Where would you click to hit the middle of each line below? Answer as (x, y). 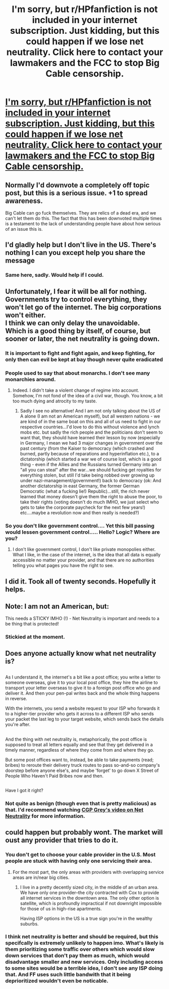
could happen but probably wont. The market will (84, 832)
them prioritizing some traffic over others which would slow (80, 949)
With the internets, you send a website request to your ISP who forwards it (82, 708)
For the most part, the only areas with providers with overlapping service (88, 872)
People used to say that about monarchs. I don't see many (78, 373)
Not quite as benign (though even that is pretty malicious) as (81, 803)
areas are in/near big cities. (41, 877)
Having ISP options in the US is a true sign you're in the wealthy (86, 918)
